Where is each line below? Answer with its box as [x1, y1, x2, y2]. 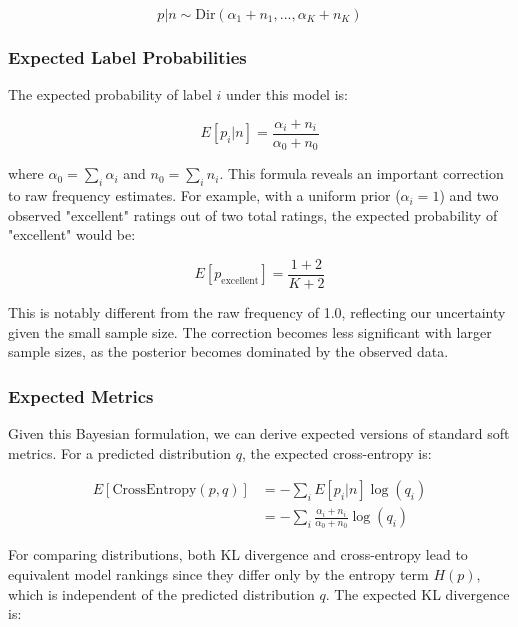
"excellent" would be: [8, 224, 136, 245]
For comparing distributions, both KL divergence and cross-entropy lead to [8, 544, 468, 565]
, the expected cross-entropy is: [241, 442, 432, 463]
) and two [439, 185, 499, 206]
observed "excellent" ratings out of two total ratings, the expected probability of [8, 204, 498, 225]
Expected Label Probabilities [8, 44, 247, 69]
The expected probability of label [8, 84, 212, 105]
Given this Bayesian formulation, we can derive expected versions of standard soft [8, 422, 510, 443]
